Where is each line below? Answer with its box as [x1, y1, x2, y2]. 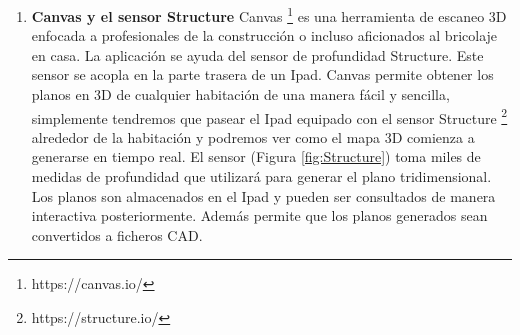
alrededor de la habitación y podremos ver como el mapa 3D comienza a [31, 126, 475, 147]
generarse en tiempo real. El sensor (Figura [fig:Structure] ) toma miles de [31, 146, 481, 167]
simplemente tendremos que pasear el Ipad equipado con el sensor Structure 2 [31, 104, 508, 128]
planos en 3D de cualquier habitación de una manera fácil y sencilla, [31, 84, 450, 105]
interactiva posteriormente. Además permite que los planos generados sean [31, 205, 488, 226]
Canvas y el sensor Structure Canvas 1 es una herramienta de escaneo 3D [31, 3, 507, 26]
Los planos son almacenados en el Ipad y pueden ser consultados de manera [31, 185, 496, 206]
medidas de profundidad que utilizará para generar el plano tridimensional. [31, 166, 492, 187]
